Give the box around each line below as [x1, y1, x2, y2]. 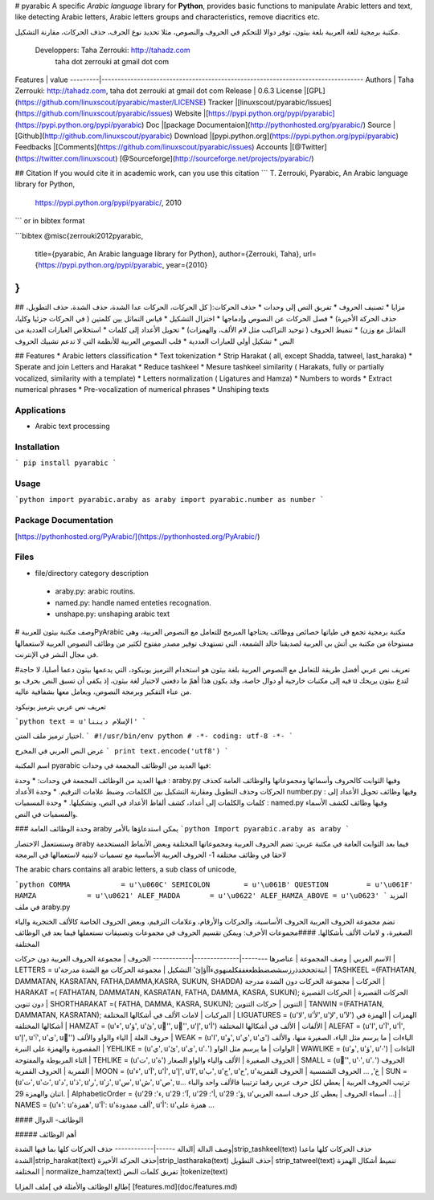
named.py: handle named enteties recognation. [55, 598, 212, 607]
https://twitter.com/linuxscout [17, 153, 116, 163]
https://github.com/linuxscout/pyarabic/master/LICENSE [17, 97, 204, 107]
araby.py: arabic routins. [55, 586, 136, 596]
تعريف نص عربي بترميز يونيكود [14, 701, 106, 711]
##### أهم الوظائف [14, 1129, 76, 1139]
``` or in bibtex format [14, 216, 85, 226]
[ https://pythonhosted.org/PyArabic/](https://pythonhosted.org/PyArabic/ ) [14, 531, 260, 541]
